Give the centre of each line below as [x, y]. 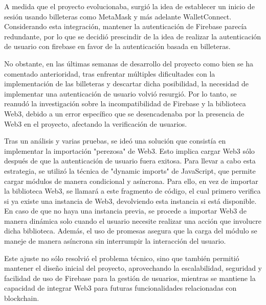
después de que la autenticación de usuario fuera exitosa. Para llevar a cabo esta [130, 161]
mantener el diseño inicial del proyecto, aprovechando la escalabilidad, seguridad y [133, 268]
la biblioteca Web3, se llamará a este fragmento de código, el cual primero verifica [132, 191]
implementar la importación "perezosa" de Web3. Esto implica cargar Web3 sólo [129, 150]
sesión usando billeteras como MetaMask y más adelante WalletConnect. [118, 16]
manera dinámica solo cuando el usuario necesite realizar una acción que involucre [133, 220]
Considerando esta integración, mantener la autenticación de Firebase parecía [126, 26]
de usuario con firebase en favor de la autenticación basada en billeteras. [117, 46]
